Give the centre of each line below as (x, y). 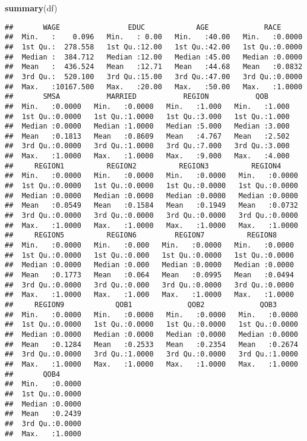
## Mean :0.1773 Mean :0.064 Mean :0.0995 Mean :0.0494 (149, 275)
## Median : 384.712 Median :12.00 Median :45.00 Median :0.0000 (154, 57)
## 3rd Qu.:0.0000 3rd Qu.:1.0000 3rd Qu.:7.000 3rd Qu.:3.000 (147, 146)
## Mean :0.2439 (43, 414)
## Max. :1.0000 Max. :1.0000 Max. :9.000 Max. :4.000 (147, 156)
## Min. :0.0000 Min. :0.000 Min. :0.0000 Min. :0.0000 (149, 245)
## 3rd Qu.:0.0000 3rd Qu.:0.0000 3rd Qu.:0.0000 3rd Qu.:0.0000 (151, 216)
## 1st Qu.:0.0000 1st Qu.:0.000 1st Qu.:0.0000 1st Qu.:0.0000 (149, 255)
